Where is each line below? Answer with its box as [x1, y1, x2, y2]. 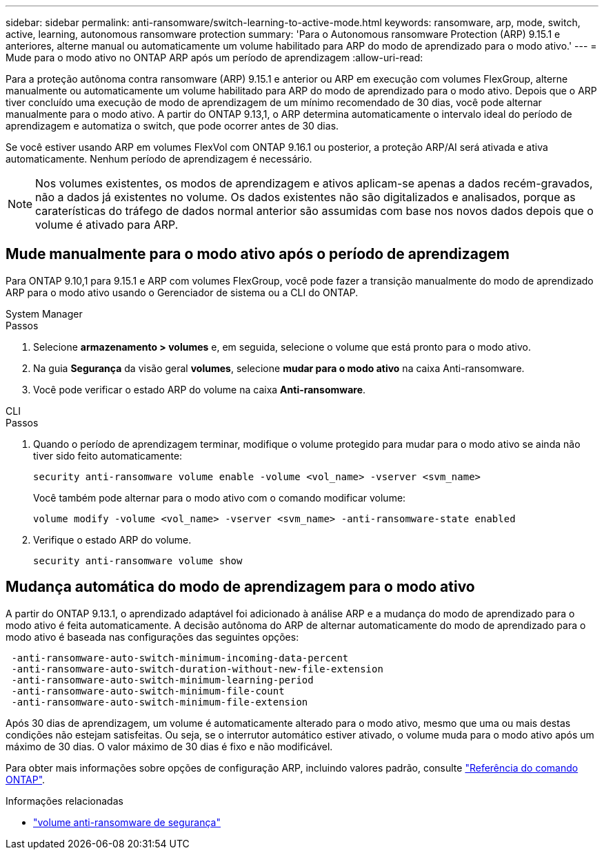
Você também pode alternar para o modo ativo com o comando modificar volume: [33, 491, 406, 504]
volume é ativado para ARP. [35, 218, 179, 231]
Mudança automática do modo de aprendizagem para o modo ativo [6, 578, 475, 596]
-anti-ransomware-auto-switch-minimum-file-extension [11, 696, 308, 708]
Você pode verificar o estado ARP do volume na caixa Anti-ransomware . [33, 383, 366, 395]
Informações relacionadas [6, 794, 123, 807]
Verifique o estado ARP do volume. [33, 533, 192, 546]
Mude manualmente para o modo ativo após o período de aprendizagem [6, 245, 510, 263]
